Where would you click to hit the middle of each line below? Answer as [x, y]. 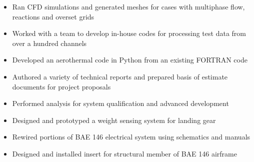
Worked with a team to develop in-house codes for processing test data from [129, 33]
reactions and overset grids [53, 16]
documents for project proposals [61, 86]
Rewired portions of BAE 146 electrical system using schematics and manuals [131, 137]
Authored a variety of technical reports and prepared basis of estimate [120, 76]
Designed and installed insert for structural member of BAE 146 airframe [124, 153]
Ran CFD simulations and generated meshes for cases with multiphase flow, [128, 6]
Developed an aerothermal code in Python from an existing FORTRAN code [130, 60]
